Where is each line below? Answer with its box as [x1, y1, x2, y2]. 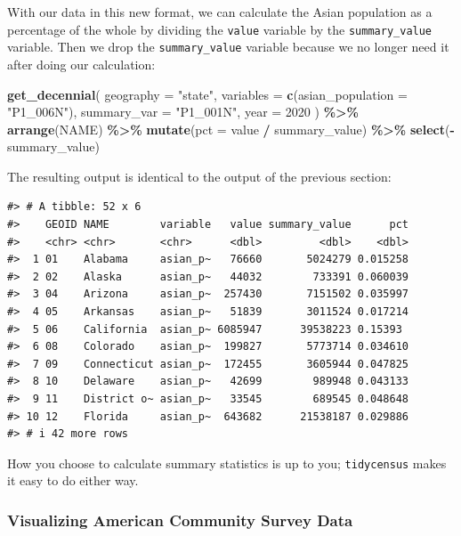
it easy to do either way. [7, 471, 139, 490]
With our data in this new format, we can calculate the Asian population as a [7, 3, 433, 20]
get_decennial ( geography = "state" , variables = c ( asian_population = [7, 85, 408, 103]
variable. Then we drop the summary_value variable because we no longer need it [7, 37, 449, 56]
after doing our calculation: [7, 54, 156, 73]
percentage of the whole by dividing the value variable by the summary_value [7, 20, 433, 38]
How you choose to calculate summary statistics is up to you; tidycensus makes [7, 453, 447, 472]
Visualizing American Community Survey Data [7, 508, 353, 531]
